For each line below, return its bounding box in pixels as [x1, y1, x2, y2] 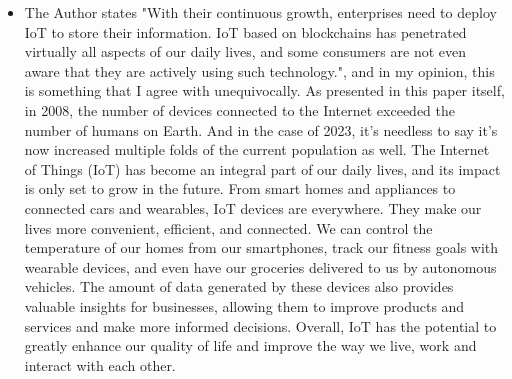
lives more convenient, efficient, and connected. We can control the [24, 217, 433, 238]
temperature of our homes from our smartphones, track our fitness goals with [24, 237, 499, 258]
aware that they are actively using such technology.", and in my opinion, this [24, 60, 495, 81]
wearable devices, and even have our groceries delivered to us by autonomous [24, 256, 497, 277]
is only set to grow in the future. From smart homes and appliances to [24, 178, 456, 199]
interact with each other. [24, 354, 176, 375]
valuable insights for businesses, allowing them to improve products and [24, 295, 465, 316]
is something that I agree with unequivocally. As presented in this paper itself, [24, 80, 505, 101]
